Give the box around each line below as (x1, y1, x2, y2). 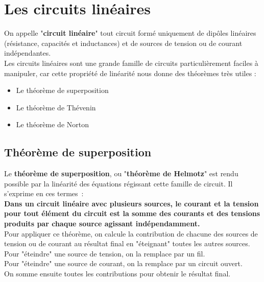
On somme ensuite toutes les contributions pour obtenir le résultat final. (4, 268, 231, 279)
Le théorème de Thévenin (16, 102, 96, 112)
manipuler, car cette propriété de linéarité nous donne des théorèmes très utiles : (4, 67, 256, 78)
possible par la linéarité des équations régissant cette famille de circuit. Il (4, 178, 233, 189)
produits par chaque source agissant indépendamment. (4, 218, 200, 229)
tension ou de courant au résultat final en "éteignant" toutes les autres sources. (4, 238, 250, 249)
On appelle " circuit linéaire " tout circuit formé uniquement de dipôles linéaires (4, 28, 256, 38)
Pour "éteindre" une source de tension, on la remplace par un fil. (4, 248, 205, 258)
